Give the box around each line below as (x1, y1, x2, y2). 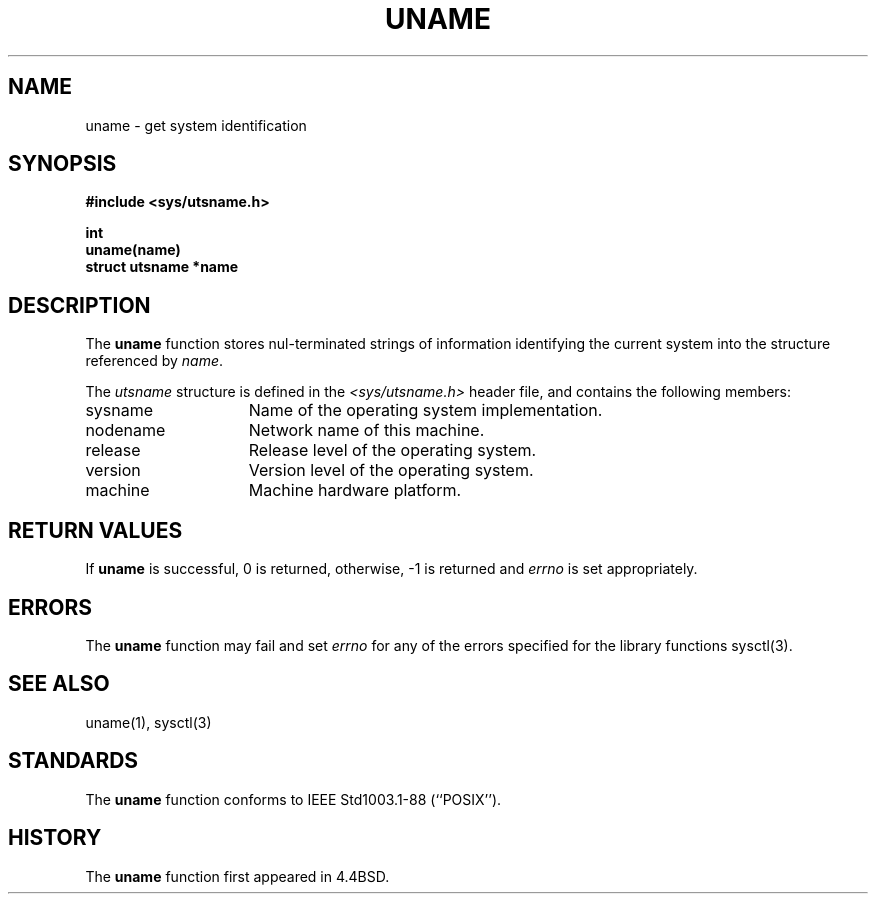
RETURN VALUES (8, 517, 183, 543)
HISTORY (8, 825, 102, 851)
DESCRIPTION (8, 292, 151, 318)
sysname (85, 400, 154, 421)
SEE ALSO (8, 671, 110, 697)
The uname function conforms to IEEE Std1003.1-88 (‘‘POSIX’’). (85, 790, 502, 808)
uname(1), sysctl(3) (85, 713, 212, 731)
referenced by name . (85, 352, 224, 370)
